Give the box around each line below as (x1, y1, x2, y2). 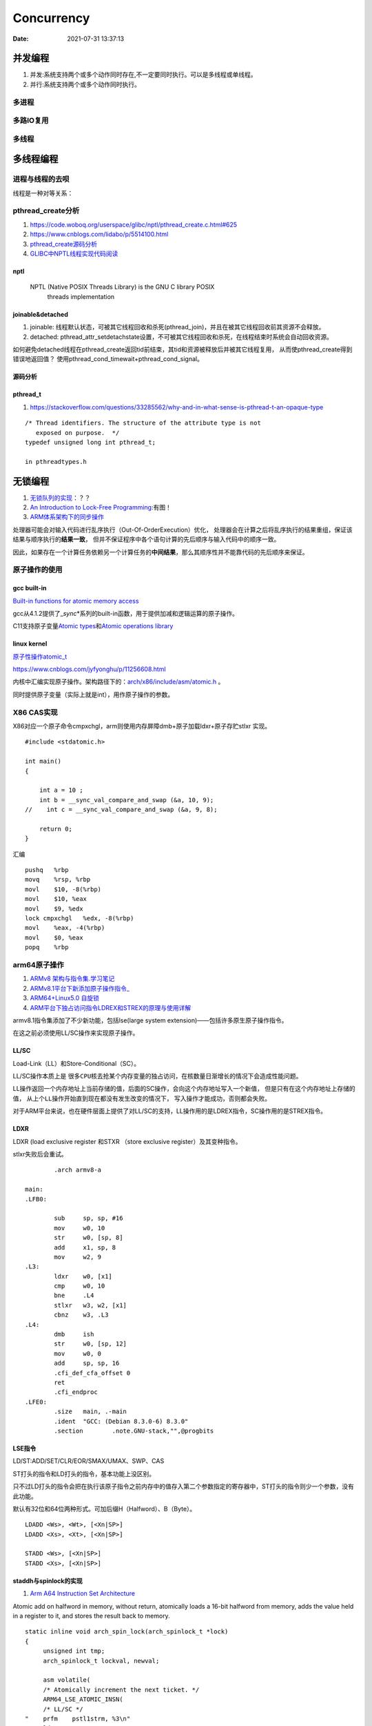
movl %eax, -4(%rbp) (25, 924, 105, 932)
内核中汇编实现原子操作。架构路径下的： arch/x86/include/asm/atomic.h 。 (12, 677, 225, 686)
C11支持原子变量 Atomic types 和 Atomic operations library (12, 622, 174, 630)
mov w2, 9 (54, 1253, 102, 1261)
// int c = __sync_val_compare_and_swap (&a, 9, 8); (25, 806, 218, 814)
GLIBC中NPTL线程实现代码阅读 (30, 249, 118, 258)
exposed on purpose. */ (35, 429, 120, 436)
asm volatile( (43, 1676, 91, 1684)
